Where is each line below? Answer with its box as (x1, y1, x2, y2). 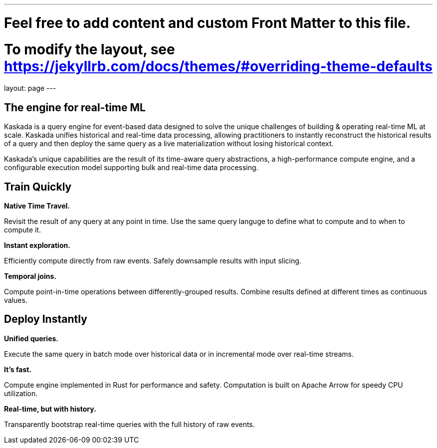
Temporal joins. (4, 271, 56, 280)
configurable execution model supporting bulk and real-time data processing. (4, 163, 258, 172)
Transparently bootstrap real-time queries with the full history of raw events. (4, 420, 255, 429)
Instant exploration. (4, 240, 70, 249)
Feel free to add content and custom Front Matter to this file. (4, 14, 411, 31)
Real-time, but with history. (4, 404, 96, 413)
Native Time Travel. (4, 201, 70, 210)
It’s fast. (4, 365, 32, 374)
